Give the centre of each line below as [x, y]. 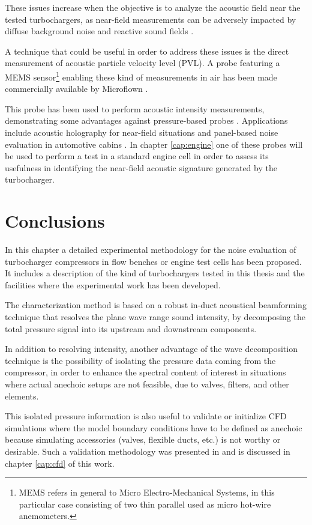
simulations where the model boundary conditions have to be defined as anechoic [154, 427]
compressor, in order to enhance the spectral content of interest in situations [145, 372]
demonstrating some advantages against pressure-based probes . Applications [146, 120]
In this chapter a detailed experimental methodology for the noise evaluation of [151, 250]
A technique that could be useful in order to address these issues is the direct [147, 51]
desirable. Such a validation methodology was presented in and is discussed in [148, 451]
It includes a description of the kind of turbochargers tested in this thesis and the [155, 273]
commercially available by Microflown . [76, 89]
